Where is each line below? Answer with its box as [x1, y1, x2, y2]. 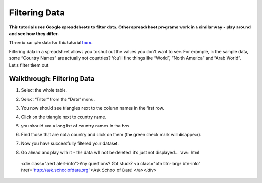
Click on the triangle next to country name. [21, 114, 107, 120]
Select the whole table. [21, 87, 67, 93]
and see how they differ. [9, 30, 59, 36]
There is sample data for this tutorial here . [9, 40, 93, 45]
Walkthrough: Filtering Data [9, 75, 95, 83]
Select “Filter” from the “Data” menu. [21, 96, 95, 102]
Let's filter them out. [9, 62, 49, 68]
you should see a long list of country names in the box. [21, 123, 131, 128]
